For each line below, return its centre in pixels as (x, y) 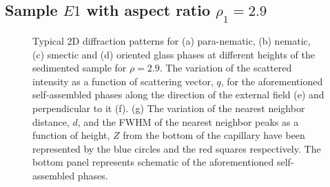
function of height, (71, 135)
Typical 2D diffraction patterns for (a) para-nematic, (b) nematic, (172, 41)
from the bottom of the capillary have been (214, 135)
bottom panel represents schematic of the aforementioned (153, 162)
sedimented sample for (80, 68)
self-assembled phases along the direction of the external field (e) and (178, 95)
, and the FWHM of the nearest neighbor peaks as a (188, 121)
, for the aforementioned (272, 81)
